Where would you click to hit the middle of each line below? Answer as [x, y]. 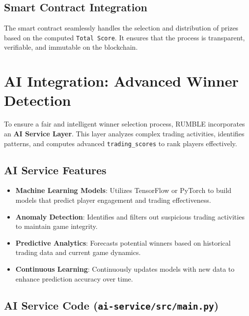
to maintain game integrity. [56, 226]
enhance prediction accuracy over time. [74, 278]
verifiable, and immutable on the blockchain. [71, 47]
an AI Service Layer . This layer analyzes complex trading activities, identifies [124, 133]
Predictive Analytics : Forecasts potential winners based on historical [123, 242]
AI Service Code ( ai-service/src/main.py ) [111, 305]
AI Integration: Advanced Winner [121, 81]
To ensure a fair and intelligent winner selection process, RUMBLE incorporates [124, 124]
